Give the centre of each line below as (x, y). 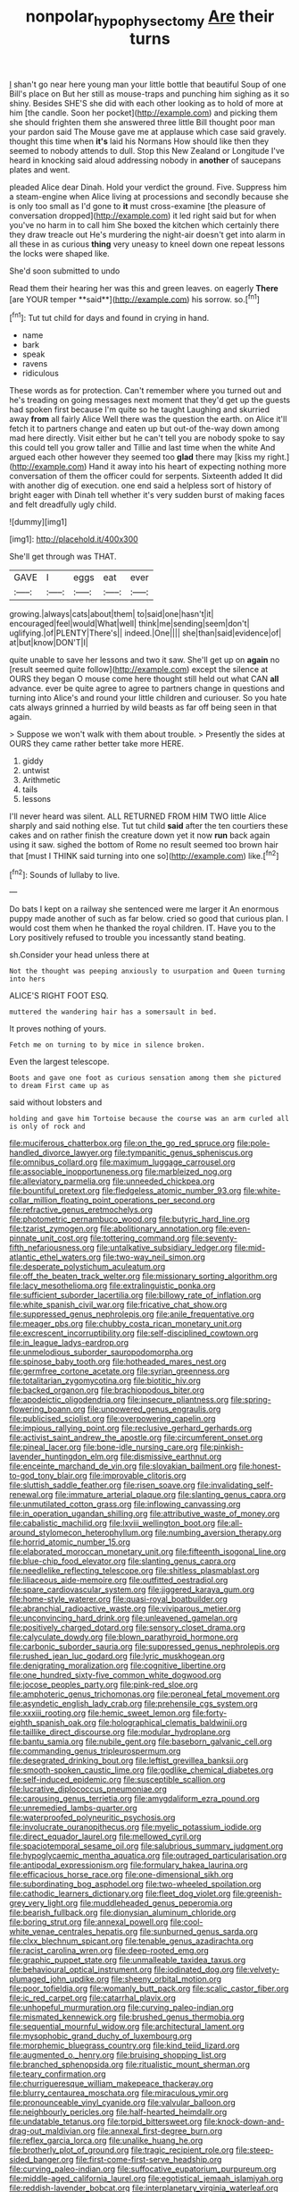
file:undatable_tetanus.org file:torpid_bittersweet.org (106, 2121)
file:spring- (251, 1400)
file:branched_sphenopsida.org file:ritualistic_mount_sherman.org (129, 2065)
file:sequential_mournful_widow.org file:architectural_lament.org (127, 2027)
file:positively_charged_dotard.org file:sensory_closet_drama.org (127, 1628)
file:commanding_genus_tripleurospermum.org (95, 1751)
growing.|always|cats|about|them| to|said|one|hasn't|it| (112, 614)
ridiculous (41, 374)
